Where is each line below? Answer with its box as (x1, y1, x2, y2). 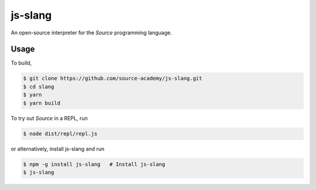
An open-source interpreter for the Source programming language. (11, 29, 172, 36)
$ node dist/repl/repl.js (23, 130, 98, 137)
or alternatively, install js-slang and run (11, 145, 105, 152)
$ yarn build (23, 100, 61, 106)
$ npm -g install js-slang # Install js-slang (23, 161, 166, 167)
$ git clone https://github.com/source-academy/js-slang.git (23, 75, 202, 82)
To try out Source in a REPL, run (11, 114, 88, 122)
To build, (11, 59, 32, 66)
